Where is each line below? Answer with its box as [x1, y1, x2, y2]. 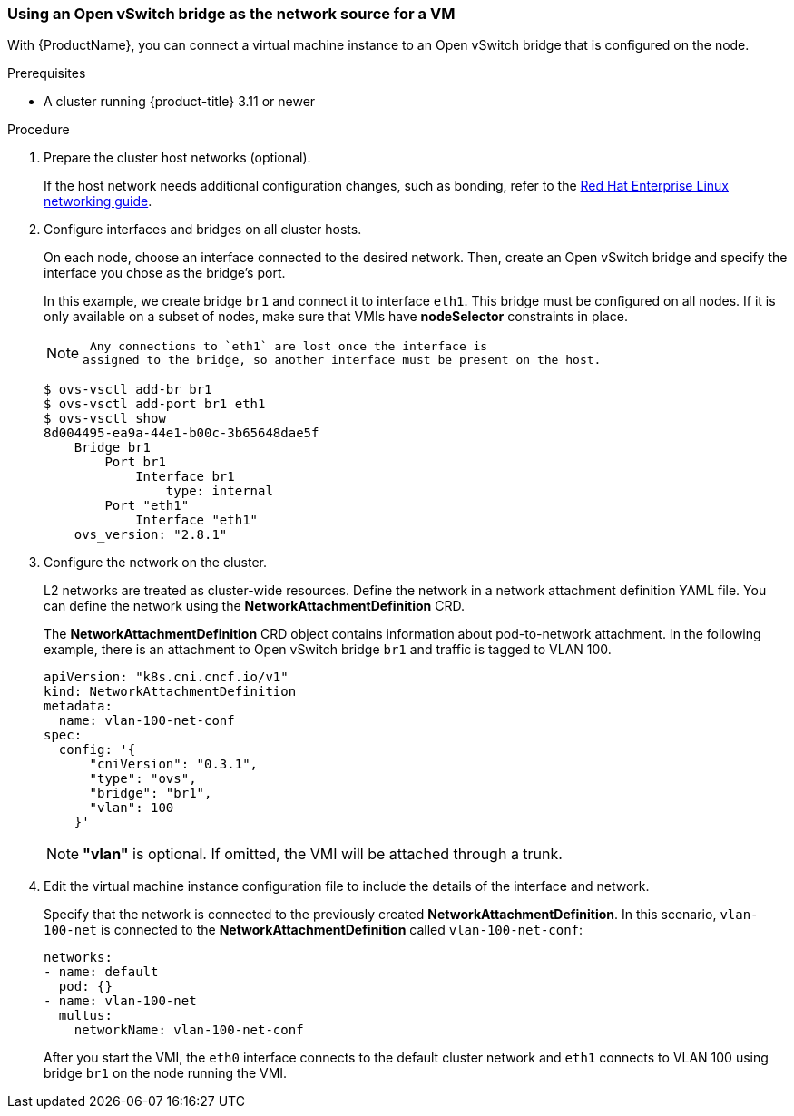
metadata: [44, 699, 113, 714]
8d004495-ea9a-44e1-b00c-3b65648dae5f [44, 426, 319, 441]
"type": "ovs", [89, 771, 197, 787]
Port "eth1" [104, 498, 190, 514]
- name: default [44, 964, 159, 980]
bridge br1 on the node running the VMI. [44, 1065, 288, 1082]
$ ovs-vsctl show [44, 411, 166, 426]
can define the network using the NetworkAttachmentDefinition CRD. [44, 598, 466, 614]
